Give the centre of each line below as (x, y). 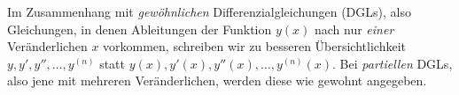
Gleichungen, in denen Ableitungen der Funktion (140, 29)
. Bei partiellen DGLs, (393, 63)
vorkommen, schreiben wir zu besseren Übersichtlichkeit (254, 46)
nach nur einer (354, 29)
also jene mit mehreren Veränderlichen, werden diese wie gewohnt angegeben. (217, 80)
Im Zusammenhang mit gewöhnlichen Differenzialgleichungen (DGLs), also (209, 11)
